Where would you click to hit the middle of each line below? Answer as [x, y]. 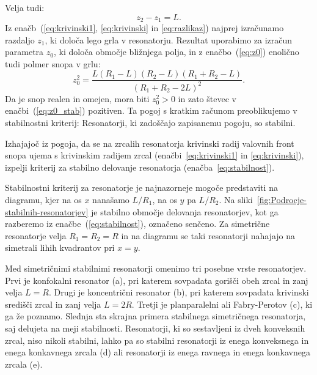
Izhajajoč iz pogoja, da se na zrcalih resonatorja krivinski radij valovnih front [150, 143]
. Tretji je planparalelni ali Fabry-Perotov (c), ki [222, 304]
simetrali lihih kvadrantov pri [60, 247]
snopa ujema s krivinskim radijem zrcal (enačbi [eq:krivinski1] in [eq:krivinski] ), [155, 155]
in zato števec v [207, 98]
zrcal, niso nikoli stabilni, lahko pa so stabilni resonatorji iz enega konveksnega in [157, 340]
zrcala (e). [24, 364]
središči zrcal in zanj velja [53, 304]
